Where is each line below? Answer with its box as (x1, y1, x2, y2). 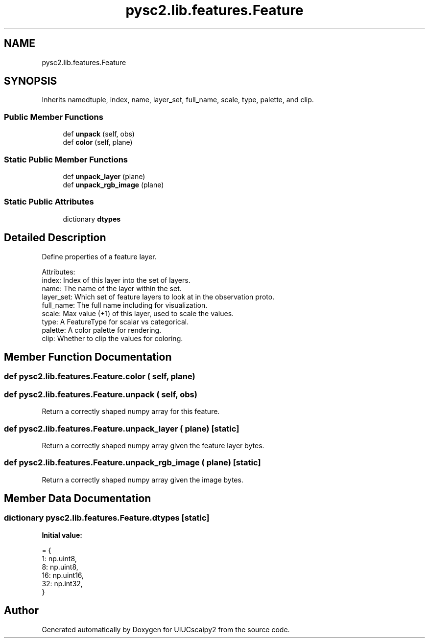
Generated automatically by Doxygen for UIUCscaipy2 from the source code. (42, 625, 290, 634)
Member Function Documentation (4, 350, 172, 363)
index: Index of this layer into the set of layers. (42, 275, 191, 284)
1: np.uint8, (42, 554, 77, 563)
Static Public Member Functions (4, 154, 128, 164)
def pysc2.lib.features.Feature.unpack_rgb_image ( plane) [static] (4, 458, 261, 468)
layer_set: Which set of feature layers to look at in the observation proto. (42, 292, 275, 301)
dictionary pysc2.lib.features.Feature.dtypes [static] (4, 513, 210, 523)
